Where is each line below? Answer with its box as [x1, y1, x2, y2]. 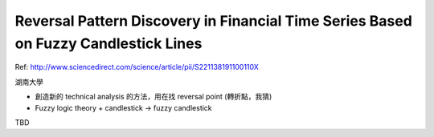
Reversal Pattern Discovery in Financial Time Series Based [14, 12, 413, 30]
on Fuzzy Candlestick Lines [14, 34, 203, 52]
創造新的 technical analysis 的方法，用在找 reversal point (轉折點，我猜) [35, 92, 272, 102]
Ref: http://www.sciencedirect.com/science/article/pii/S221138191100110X [14, 62, 259, 72]
